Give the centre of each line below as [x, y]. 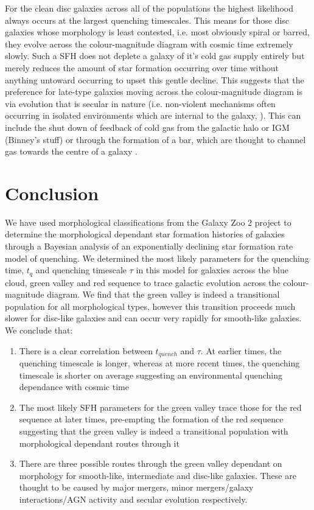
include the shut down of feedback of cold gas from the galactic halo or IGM [147, 127]
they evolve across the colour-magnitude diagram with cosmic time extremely [149, 44]
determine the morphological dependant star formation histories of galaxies [145, 234]
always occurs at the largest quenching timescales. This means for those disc [147, 20]
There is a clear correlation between [86, 350]
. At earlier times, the [241, 350]
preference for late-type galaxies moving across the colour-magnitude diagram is [154, 92]
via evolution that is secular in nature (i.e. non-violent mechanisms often [140, 103]
